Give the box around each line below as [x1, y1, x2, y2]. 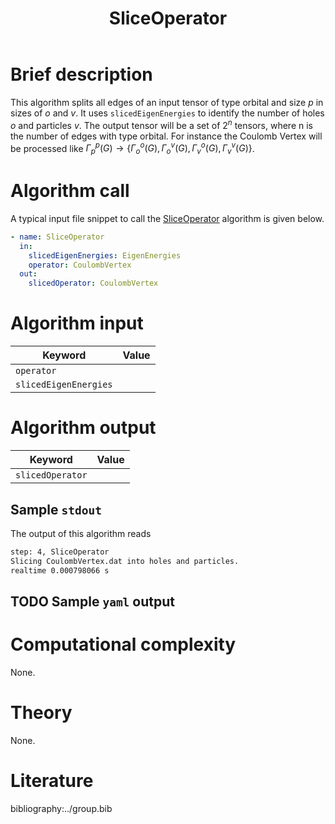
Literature [10, 770, 94, 792]
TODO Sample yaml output [10, 593, 175, 610]
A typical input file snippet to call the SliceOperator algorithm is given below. [10, 212, 325, 224]
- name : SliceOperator [10, 232, 105, 242]
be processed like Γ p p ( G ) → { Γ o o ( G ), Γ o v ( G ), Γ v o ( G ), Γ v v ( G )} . [10, 140, 255, 157]
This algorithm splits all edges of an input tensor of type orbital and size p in [10, 96, 324, 108]
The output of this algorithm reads [10, 527, 152, 539]
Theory [10, 702, 73, 724]
